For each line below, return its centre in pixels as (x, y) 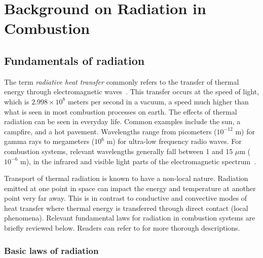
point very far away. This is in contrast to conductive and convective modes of (126, 198)
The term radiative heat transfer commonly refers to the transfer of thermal (122, 81)
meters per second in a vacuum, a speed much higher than (158, 101)
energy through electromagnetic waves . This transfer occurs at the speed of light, (132, 91)
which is (17, 101)
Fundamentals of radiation (74, 60)
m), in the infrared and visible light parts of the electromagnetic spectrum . (138, 161)
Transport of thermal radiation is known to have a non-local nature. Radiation (126, 178)
